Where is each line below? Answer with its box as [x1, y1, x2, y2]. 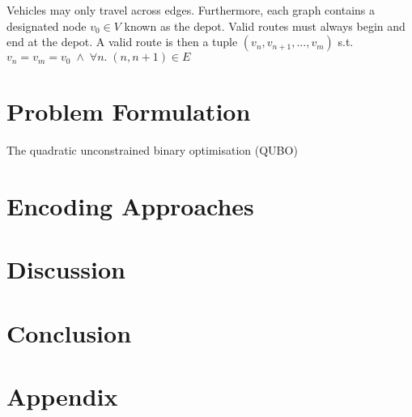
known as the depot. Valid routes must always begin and [124, 17, 406, 34]
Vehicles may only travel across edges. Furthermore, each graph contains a [6, 2, 375, 18]
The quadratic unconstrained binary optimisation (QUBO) [6, 142, 298, 159]
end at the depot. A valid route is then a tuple [6, 33, 238, 50]
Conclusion [6, 316, 132, 349]
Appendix [6, 380, 118, 413]
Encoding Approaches [6, 189, 254, 223]
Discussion [6, 253, 125, 286]
